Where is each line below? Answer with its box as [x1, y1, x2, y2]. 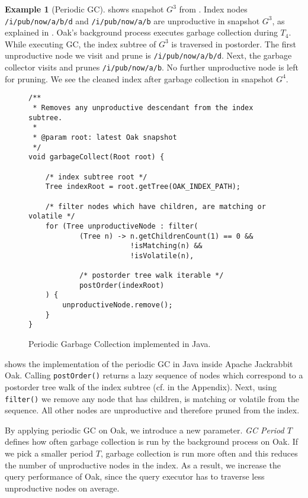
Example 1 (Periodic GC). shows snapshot [5, 3, 164, 15]
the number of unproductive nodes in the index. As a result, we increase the [5, 458, 281, 471]
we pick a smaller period [5, 446, 94, 459]
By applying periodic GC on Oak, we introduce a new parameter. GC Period [5, 423, 284, 436]
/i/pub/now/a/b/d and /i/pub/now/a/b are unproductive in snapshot [5, 14, 260, 27]
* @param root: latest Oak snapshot [33, 133, 177, 142]
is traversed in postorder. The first [171, 37, 296, 50]
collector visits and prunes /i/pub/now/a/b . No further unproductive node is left [5, 61, 299, 73]
